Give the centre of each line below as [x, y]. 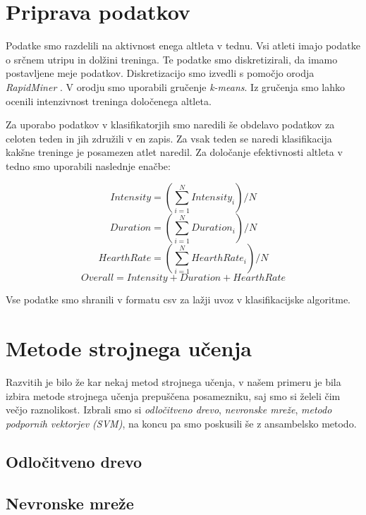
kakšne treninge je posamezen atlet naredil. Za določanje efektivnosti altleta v [174, 152]
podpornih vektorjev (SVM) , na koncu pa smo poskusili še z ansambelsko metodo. [181, 423]
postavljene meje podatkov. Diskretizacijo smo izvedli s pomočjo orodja [160, 73]
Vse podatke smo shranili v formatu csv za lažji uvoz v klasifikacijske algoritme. [178, 299]
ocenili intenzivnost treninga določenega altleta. [109, 101]
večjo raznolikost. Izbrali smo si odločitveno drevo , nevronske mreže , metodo [169, 410]
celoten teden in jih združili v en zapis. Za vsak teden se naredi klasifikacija [169, 138]
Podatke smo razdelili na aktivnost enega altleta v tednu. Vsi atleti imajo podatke [183, 46]
